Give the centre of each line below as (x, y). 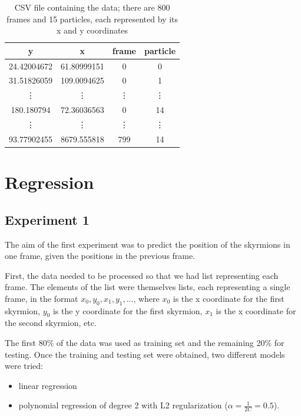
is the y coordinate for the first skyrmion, (128, 310)
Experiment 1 (47, 219)
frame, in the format (42, 298)
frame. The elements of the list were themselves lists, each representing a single (148, 287)
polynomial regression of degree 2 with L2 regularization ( (123, 405)
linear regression (48, 385)
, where (146, 298)
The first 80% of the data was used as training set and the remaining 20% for (145, 343)
